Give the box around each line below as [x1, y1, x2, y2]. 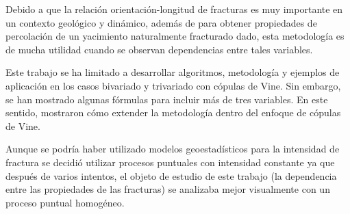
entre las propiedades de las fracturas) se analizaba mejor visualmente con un [5, 182, 330, 196]
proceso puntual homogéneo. [5, 195, 125, 209]
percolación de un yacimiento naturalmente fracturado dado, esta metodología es [5, 29, 345, 43]
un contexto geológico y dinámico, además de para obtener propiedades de [5, 15, 317, 29]
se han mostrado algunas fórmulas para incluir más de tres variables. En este [5, 92, 328, 106]
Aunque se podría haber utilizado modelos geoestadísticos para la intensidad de [5, 142, 340, 156]
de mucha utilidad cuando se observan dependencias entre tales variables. [5, 42, 313, 56]
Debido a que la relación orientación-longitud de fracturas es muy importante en [5, 2, 343, 16]
